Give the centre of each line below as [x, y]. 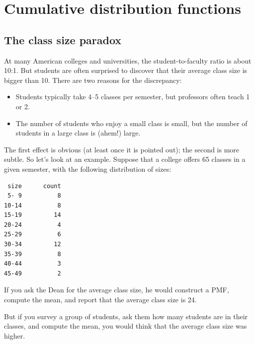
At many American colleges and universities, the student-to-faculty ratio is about [128, 60]
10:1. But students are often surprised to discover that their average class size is [126, 70]
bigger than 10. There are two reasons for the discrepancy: [93, 80]
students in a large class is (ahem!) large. [78, 133]
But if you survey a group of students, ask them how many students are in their [126, 316]
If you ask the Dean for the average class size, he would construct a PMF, [117, 290]
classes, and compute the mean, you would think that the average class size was [126, 326]
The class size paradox [63, 39]
